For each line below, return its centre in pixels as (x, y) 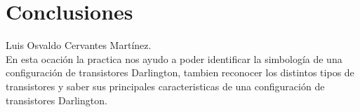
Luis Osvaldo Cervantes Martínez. (79, 45)
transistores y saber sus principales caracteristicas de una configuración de (165, 86)
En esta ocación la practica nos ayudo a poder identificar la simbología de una (174, 58)
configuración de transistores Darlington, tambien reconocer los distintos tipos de (180, 72)
